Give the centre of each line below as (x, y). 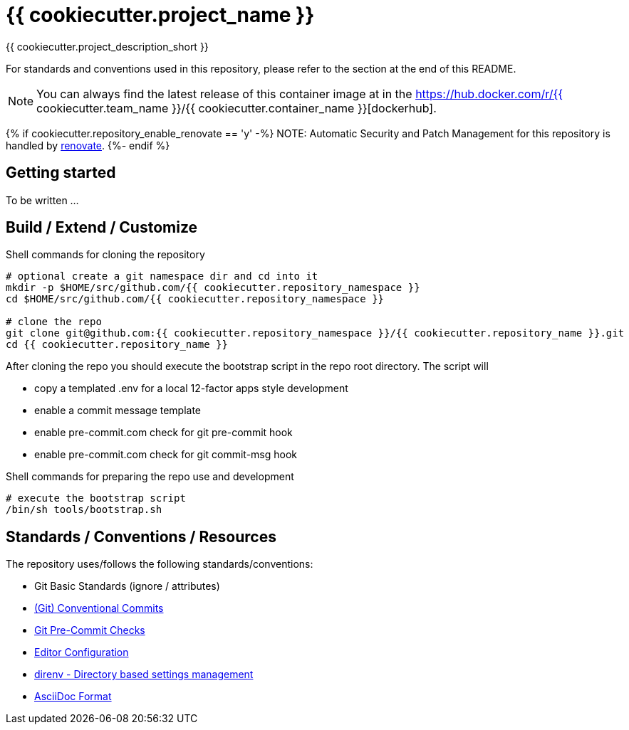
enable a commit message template (118, 411)
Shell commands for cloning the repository (105, 255)
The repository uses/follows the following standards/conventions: (160, 564)
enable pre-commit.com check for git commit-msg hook (166, 455)
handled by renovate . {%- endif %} (88, 145)
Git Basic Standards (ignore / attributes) (127, 586)
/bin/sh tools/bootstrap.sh (84, 510)
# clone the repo (54, 322)
